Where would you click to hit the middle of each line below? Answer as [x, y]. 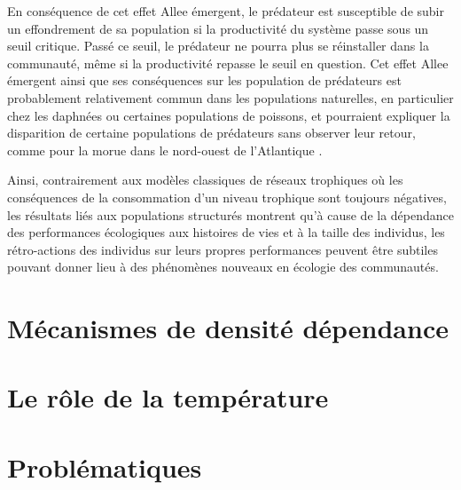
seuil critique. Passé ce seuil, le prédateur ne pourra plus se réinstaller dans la [218, 46]
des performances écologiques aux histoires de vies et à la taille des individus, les [226, 232]
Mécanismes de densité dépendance [228, 328]
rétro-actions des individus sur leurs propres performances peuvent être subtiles [223, 249]
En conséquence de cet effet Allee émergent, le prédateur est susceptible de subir [226, 11]
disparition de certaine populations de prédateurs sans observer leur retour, [211, 133]
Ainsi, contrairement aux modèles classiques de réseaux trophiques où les [205, 180]
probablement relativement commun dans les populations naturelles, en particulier [230, 97]
